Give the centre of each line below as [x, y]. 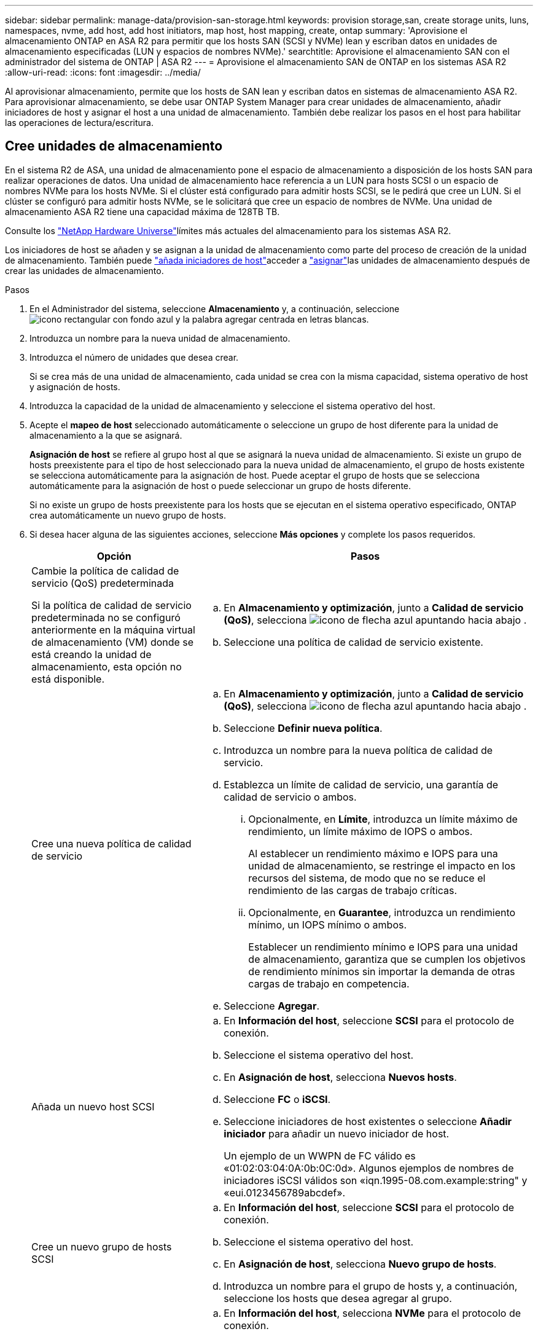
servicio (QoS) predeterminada [103, 583]
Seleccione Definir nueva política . [303, 728]
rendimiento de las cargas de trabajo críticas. [353, 890]
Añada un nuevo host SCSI [93, 1106]
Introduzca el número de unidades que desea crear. [134, 357]
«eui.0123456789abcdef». [285, 1192]
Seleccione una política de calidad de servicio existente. [353, 642]
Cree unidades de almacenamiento [114, 146]
